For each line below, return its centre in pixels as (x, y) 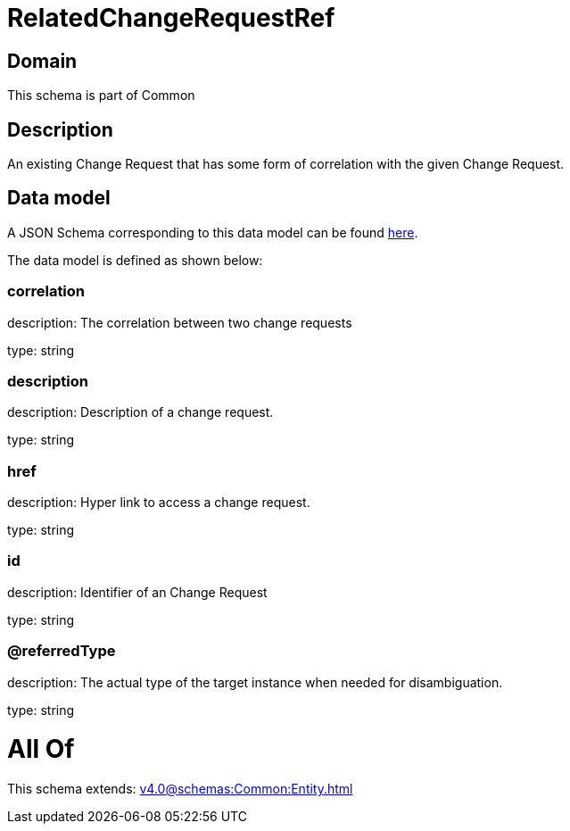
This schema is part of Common (101, 96)
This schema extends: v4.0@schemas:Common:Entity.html (180, 789)
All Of (41, 749)
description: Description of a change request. (140, 412)
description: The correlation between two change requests (180, 322)
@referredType (62, 651)
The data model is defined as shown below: (135, 260)
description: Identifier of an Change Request (137, 592)
